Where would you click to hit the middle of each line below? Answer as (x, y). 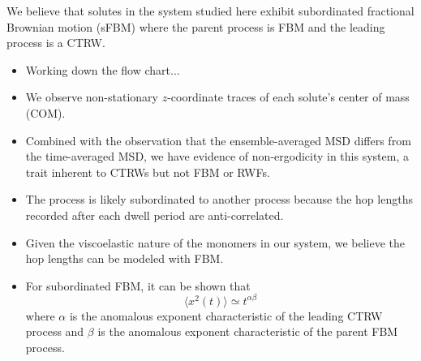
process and (55, 331)
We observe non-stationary (92, 97)
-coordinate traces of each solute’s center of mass (288, 97)
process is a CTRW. (56, 43)
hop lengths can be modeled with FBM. (125, 258)
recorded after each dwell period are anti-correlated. (155, 215)
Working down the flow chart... (103, 69)
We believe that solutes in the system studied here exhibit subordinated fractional (210, 11)
